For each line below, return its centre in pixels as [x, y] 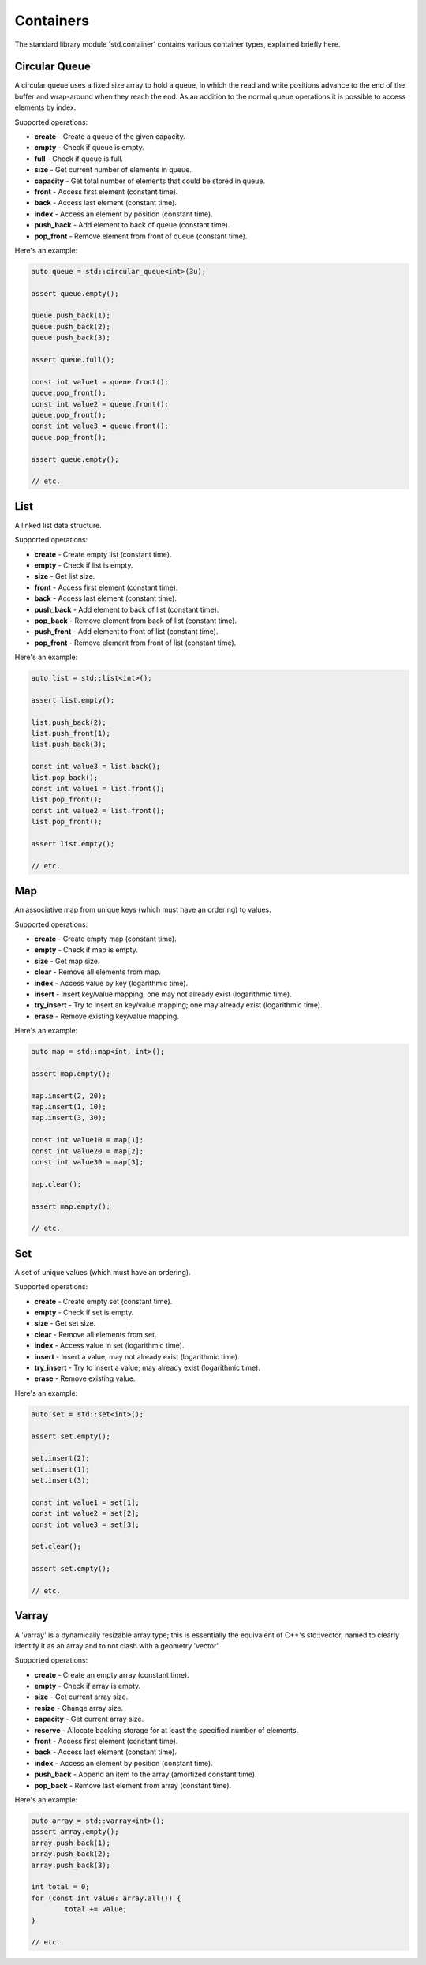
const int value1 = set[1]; [85, 1502]
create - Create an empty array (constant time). [112, 1674]
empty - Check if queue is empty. [90, 148]
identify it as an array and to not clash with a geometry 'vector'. [118, 1645]
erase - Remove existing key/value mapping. [106, 1016]
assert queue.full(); [73, 360]
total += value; [96, 1909]
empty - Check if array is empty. [88, 1686]
